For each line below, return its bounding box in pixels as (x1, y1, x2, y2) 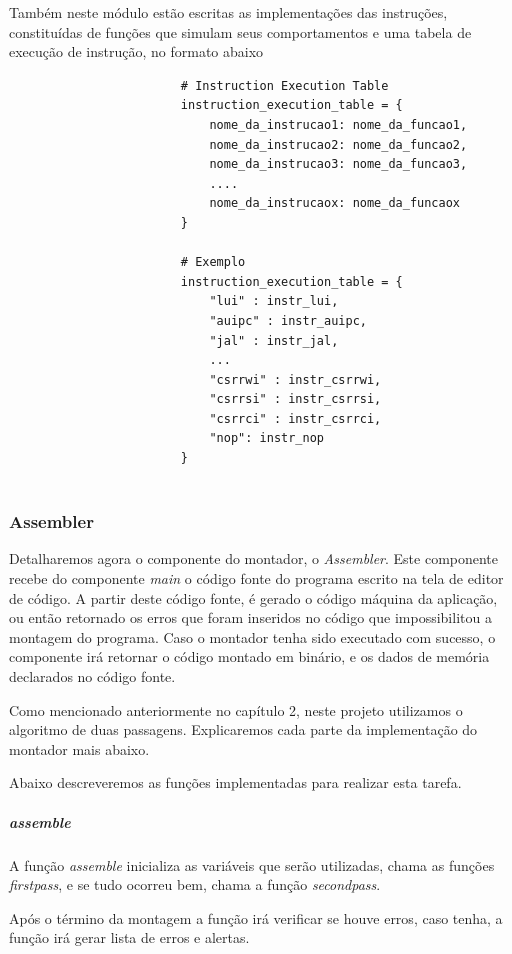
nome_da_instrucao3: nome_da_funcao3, (209, 157, 468, 172)
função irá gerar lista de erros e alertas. (9, 927, 250, 948)
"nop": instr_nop (209, 431, 324, 446)
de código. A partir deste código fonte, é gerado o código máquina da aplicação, (9, 587, 498, 608)
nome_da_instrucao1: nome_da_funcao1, (209, 117, 468, 132)
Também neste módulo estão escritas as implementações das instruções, (9, 2, 448, 22)
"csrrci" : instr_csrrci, (209, 411, 382, 426)
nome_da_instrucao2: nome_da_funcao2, (209, 137, 468, 152)
